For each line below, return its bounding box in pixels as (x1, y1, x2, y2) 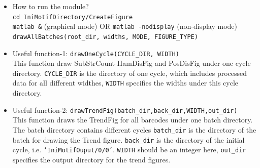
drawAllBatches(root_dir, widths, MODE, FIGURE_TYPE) (12, 33, 198, 40)
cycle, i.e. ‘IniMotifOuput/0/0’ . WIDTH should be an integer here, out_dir (12, 144, 246, 155)
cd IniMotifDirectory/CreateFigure (12, 13, 133, 21)
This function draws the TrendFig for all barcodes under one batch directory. (12, 114, 253, 125)
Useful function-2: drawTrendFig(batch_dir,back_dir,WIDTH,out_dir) (12, 104, 238, 115)
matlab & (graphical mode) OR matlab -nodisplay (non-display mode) (12, 21, 238, 31)
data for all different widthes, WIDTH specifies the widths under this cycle (12, 77, 239, 88)
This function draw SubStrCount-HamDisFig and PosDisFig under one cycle (12, 58, 251, 68)
